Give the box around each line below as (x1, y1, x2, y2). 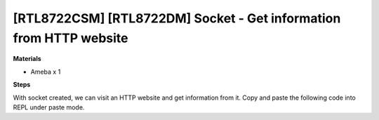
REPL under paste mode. (13, 102, 85, 112)
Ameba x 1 (30, 67, 61, 76)
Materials (13, 55, 41, 63)
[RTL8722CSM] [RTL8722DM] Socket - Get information (13, 11, 341, 26)
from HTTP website (13, 30, 128, 46)
